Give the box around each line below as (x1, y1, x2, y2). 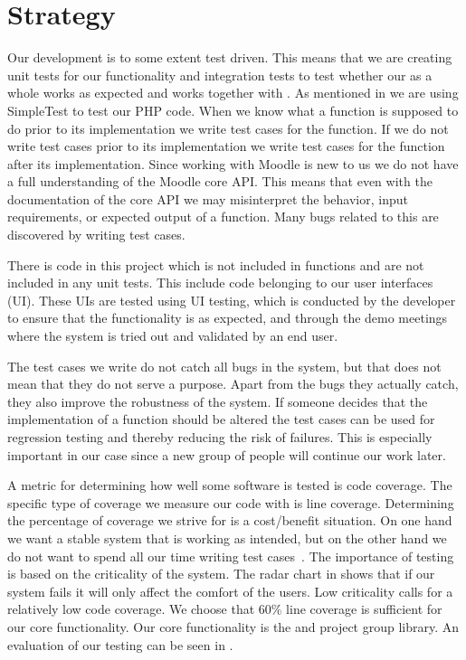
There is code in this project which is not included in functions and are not (7, 255, 424, 274)
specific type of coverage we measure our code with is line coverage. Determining (7, 493, 454, 512)
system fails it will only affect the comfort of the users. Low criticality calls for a (7, 581, 453, 600)
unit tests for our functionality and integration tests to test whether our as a (7, 65, 433, 84)
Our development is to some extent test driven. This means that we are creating (7, 48, 452, 67)
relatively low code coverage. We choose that (7, 599, 255, 618)
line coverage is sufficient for (286, 599, 442, 618)
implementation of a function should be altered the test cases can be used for (7, 410, 435, 429)
